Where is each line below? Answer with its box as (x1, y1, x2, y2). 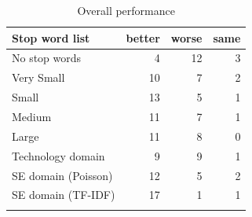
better (126, 29, 160, 46)
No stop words (12, 50, 82, 66)
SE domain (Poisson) (12, 167, 113, 183)
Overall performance (77, 2, 175, 18)
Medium (12, 108, 52, 124)
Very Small (12, 69, 65, 86)
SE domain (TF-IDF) (12, 186, 115, 203)
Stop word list (12, 29, 90, 46)
